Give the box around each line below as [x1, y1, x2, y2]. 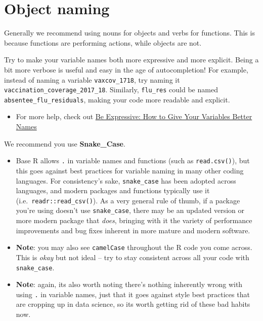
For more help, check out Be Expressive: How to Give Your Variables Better [16, 111, 252, 122]
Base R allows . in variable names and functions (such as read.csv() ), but [16, 155, 250, 166]
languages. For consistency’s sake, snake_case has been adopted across [16, 175, 236, 186]
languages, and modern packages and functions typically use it [16, 185, 210, 196]
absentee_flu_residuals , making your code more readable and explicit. [4, 94, 230, 104]
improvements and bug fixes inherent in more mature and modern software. [16, 225, 250, 235]
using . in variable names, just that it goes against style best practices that [16, 289, 250, 299]
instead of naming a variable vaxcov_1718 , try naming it [4, 74, 180, 85]
